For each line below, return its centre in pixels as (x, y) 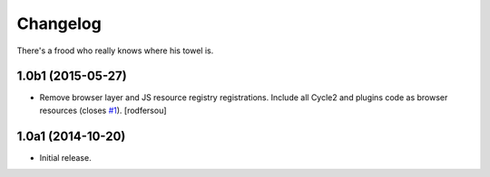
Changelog (59, 23)
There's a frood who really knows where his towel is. (115, 51)
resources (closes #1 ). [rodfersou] (103, 110)
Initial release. (65, 157)
